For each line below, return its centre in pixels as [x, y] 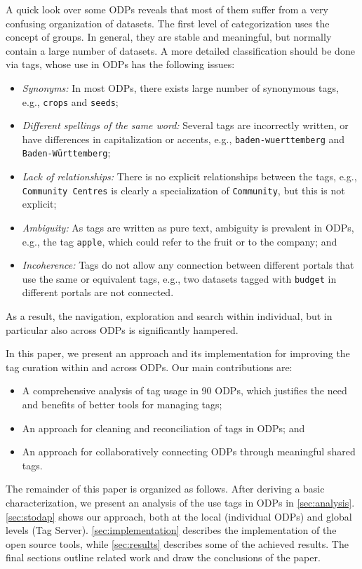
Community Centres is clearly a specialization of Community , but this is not [183, 190]
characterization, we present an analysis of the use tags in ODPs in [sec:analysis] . [180, 502]
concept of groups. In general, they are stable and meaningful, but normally [169, 37]
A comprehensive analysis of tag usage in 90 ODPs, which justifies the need [185, 390]
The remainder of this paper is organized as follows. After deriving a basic [165, 489]
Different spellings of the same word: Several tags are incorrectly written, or [185, 125]
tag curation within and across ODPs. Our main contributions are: [149, 367]
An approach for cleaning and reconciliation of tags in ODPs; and [163, 428]
